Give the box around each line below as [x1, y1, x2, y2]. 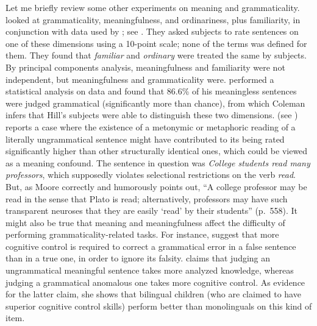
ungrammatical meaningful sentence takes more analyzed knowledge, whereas [5, 264, 294, 277]
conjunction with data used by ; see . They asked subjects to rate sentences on [5, 25, 299, 38]
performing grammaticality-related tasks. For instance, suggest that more [5, 228, 279, 241]
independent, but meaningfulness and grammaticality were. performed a [5, 73, 274, 85]
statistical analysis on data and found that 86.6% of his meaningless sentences [5, 85, 297, 97]
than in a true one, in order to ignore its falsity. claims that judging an [5, 252, 271, 264]
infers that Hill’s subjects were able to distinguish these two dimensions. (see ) [5, 108, 298, 121]
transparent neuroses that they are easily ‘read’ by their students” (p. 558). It [5, 204, 298, 217]
